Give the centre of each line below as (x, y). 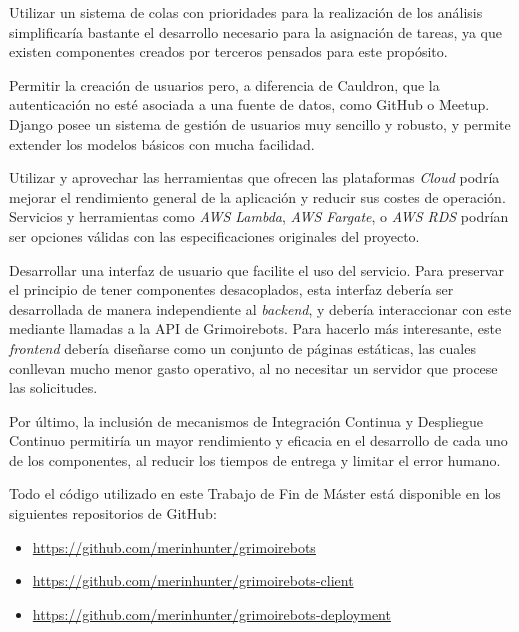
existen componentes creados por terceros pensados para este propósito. (228, 51)
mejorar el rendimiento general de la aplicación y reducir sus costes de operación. (257, 196)
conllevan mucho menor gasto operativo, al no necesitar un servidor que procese (253, 367)
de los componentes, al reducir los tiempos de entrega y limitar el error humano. (255, 459)
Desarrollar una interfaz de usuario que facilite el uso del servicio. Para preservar (257, 269)
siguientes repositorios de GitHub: (113, 513)
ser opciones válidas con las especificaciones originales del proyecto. (214, 235)
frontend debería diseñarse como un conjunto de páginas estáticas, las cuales (242, 347)
